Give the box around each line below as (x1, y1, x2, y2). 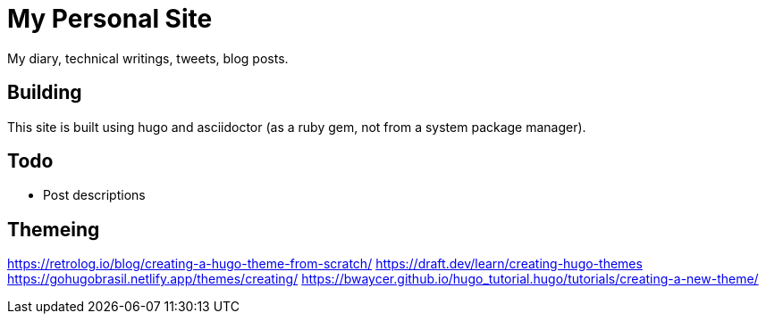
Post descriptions (43, 187, 146, 203)
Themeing (7, 218, 100, 241)
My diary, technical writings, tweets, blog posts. (7, 50, 289, 66)
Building (7, 81, 82, 104)
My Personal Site (7, 4, 213, 34)
